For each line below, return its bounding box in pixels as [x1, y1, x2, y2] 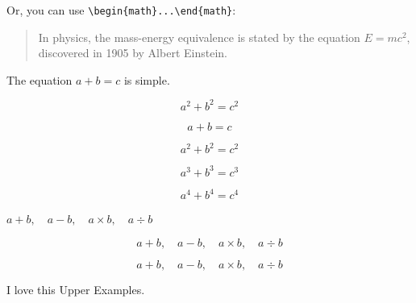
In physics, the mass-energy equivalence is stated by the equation [38, 28, 360, 45]
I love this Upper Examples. [6, 281, 145, 298]
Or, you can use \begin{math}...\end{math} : [6, 2, 236, 18]
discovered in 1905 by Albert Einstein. [38, 44, 227, 61]
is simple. [123, 71, 170, 88]
